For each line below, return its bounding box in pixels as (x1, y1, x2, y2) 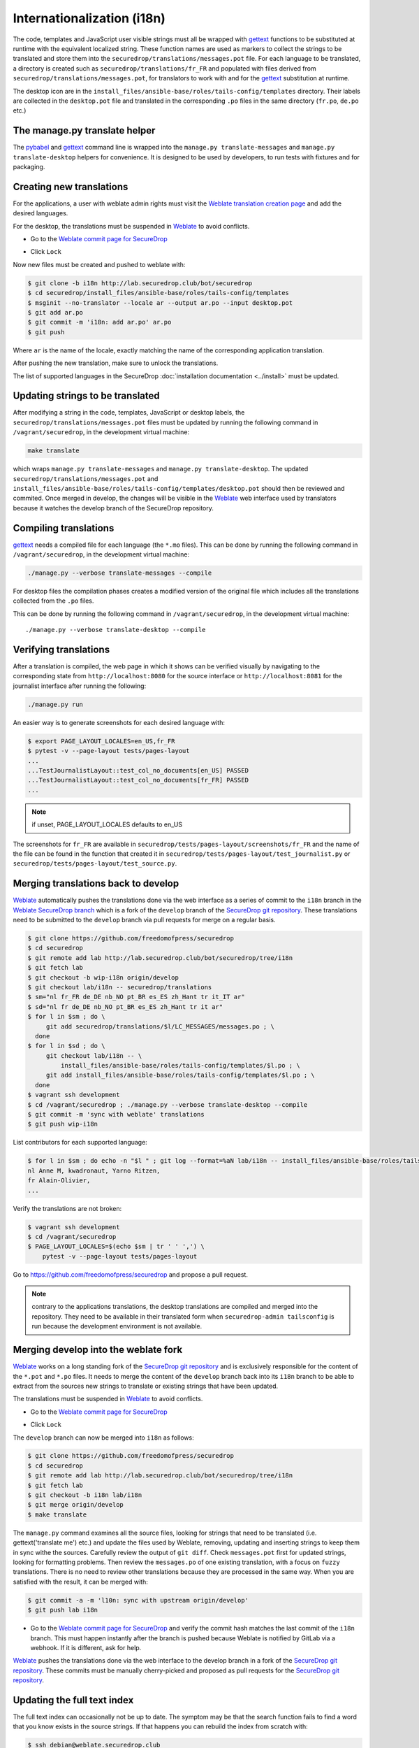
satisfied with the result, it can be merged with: (13, 1577, 148, 1586)
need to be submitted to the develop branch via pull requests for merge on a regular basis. (13, 916, 276, 924)
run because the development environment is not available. (31, 1322, 203, 1331)
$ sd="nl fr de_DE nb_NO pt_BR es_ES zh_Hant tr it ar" (27, 1003, 223, 1010)
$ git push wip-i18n (27, 1120, 98, 1129)
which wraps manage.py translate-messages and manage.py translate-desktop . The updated (13, 465, 309, 473)
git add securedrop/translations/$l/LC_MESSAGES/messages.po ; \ (45, 1022, 275, 1031)
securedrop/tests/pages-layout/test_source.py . (13, 859, 177, 868)
